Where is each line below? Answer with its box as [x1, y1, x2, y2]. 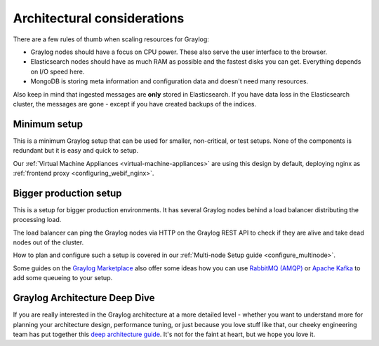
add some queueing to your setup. [13, 274, 112, 282]
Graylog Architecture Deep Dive [13, 292, 155, 304]
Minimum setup [13, 118, 84, 130]
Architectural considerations [13, 11, 185, 26]
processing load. [13, 216, 62, 224]
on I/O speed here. [30, 67, 85, 76]
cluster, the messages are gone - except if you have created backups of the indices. [13, 99, 257, 108]
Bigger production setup [13, 187, 122, 199]
